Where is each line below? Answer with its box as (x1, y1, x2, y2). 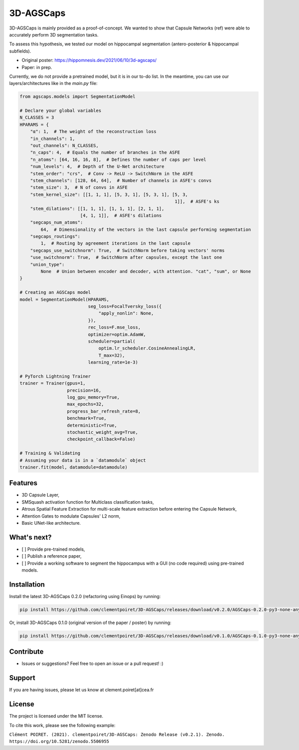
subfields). (9, 48, 31, 54)
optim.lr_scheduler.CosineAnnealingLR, (98, 345, 196, 351)
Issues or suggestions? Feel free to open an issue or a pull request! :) (21, 661, 164, 667)
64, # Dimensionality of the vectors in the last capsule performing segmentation (40, 226, 251, 232)
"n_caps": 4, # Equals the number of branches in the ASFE (30, 150, 180, 155)
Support (9, 674, 35, 682)
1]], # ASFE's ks (174, 199, 220, 204)
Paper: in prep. (21, 64, 52, 70)
